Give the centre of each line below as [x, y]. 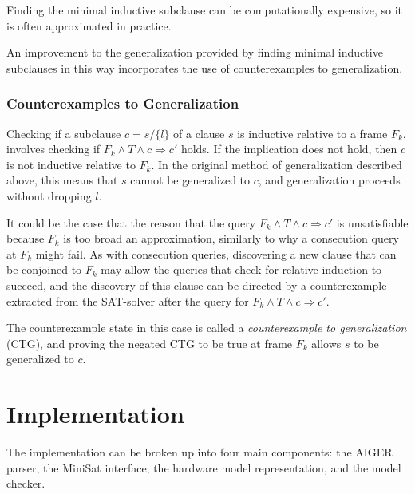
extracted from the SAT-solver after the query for [128, 300]
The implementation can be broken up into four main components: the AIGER [200, 452]
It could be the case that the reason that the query [131, 222]
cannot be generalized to [190, 180]
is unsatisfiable [372, 222]
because [26, 238]
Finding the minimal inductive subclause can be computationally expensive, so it [204, 10]
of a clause [199, 133]
